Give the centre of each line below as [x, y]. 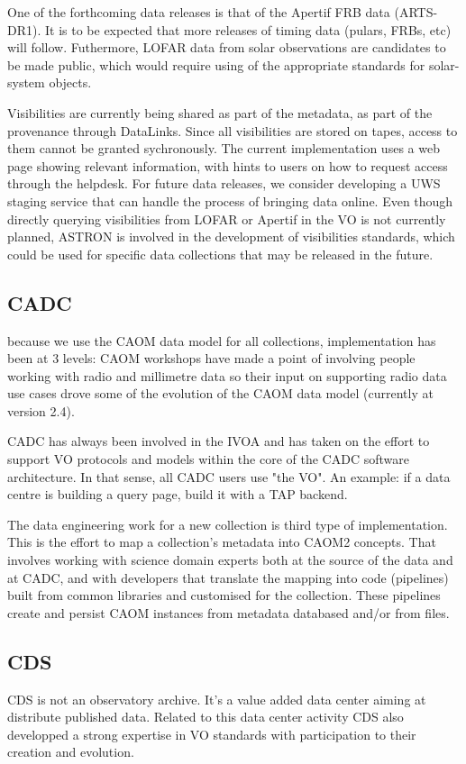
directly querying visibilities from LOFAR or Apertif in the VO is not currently [227, 218]
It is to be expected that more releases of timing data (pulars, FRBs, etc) [248, 29]
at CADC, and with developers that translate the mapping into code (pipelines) [228, 577]
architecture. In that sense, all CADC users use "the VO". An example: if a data [229, 476]
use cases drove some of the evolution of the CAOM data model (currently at [220, 393]
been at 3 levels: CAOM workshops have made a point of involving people [211, 358]
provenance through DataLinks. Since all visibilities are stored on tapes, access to [233, 130]
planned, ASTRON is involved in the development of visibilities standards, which [231, 236]
